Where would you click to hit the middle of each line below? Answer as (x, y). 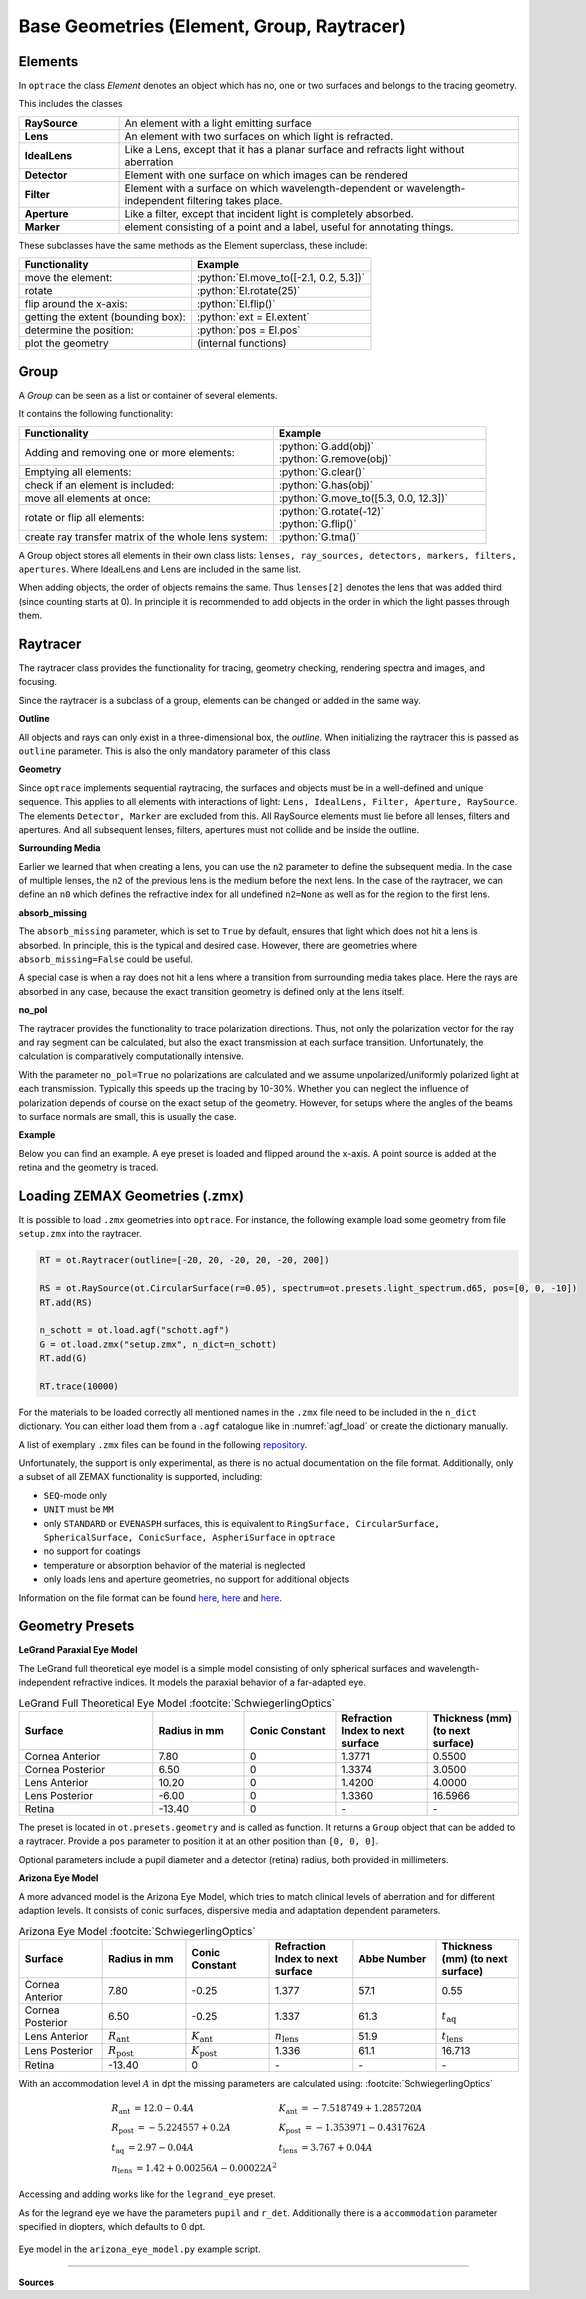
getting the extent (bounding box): (105, 317)
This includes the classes (70, 104)
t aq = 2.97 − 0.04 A (153, 2149)
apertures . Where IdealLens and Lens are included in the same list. (160, 569)
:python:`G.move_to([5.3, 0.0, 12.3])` (363, 498)
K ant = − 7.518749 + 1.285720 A (350, 2109)
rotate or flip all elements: (84, 517)
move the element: (68, 278)
